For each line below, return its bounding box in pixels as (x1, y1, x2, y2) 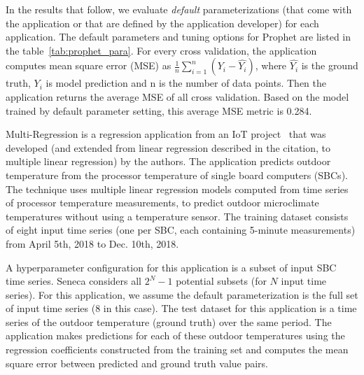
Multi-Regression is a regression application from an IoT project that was (6, 127, 326, 141)
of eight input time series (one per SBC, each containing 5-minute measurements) (6, 222, 356, 237)
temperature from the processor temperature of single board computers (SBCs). (6, 167, 348, 182)
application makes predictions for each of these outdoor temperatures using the (6, 328, 345, 343)
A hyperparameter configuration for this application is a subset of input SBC (6, 260, 337, 274)
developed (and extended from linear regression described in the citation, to (6, 140, 331, 155)
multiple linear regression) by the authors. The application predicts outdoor (6, 154, 331, 169)
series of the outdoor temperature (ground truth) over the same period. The (6, 314, 332, 329)
